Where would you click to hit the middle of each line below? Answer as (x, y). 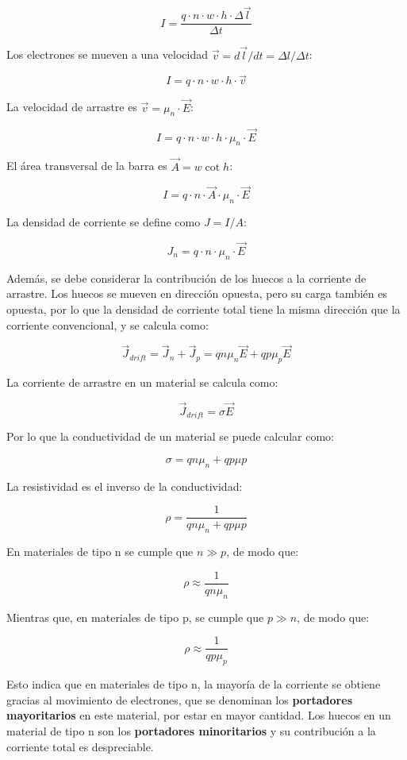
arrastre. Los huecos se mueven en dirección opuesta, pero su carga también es (197, 293)
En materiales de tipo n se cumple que (100, 552)
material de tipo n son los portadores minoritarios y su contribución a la (191, 730)
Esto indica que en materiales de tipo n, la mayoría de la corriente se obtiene (194, 684)
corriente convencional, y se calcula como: (108, 324)
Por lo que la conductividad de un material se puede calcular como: (170, 436)
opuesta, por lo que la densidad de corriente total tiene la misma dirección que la (203, 309)
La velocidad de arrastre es (72, 107)
